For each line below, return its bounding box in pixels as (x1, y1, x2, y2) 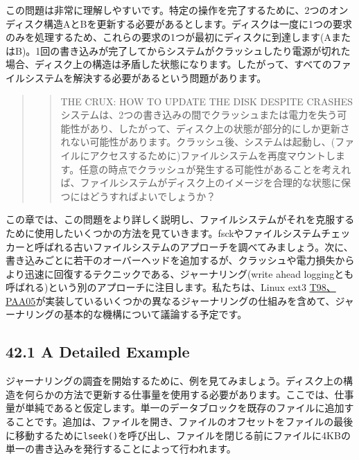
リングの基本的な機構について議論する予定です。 (24, 307, 247, 321)
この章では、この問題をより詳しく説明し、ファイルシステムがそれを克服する (6, 212, 355, 227)
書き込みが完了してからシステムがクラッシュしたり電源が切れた (60, 43, 351, 57)
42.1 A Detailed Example (6, 341, 190, 362)
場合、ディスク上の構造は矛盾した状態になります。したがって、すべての (6, 57, 332, 71)
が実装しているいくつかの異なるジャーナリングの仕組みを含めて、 (35, 293, 335, 308)
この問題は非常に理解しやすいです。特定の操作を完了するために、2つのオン (6, 3, 349, 17)
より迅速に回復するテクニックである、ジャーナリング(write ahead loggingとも (6, 266, 354, 281)
